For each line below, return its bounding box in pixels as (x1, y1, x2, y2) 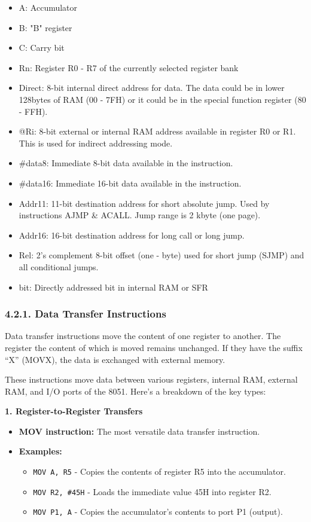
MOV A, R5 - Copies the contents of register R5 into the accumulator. (33, 465, 286, 478)
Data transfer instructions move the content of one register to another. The (5, 329, 281, 342)
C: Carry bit (19, 41, 65, 54)
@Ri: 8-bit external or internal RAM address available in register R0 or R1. (19, 125, 296, 138)
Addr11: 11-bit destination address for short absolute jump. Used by (19, 197, 270, 209)
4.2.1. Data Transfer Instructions (5, 306, 166, 321)
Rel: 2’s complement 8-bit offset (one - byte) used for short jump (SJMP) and (19, 249, 304, 261)
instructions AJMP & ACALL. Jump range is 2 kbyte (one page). (19, 209, 261, 221)
